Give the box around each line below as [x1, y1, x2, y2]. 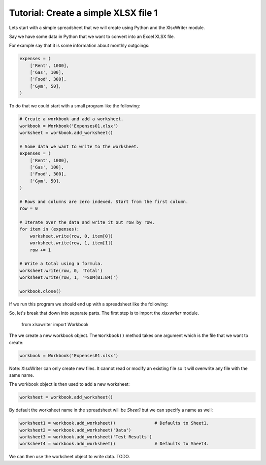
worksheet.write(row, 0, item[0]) [30, 233, 113, 239]
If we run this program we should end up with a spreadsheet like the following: [9, 301, 168, 307]
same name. [9, 372, 34, 378]
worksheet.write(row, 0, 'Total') [19, 267, 103, 273]
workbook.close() [19, 289, 62, 294]
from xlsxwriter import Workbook [21, 321, 89, 327]
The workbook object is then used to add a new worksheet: [9, 381, 130, 387]
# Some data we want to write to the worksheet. [19, 143, 139, 149]
